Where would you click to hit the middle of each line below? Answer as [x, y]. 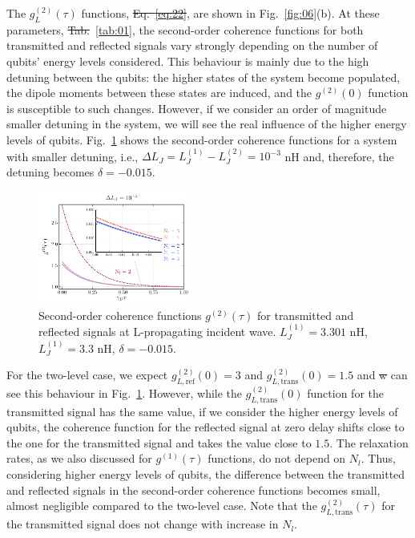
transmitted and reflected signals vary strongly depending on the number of [192, 45]
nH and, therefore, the [339, 156]
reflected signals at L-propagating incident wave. [157, 332]
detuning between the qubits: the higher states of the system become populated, [203, 77]
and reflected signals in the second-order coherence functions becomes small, [193, 489]
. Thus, [379, 458]
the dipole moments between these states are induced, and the [159, 93]
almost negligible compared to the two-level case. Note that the [162, 506]
